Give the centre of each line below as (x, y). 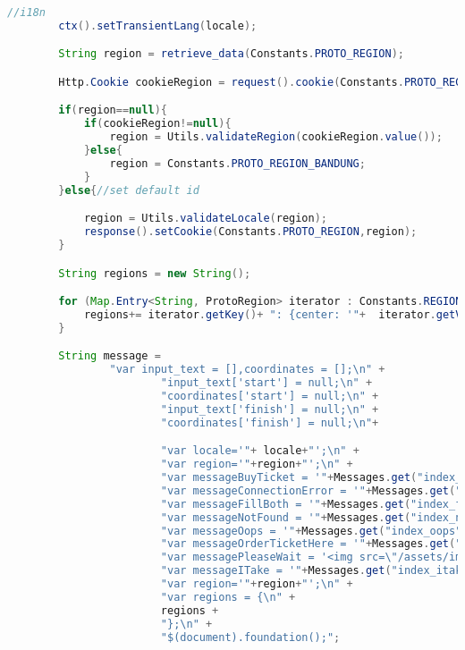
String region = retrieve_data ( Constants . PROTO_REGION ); (231, 54)
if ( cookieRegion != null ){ (157, 124)
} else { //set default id (129, 190)
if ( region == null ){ (113, 110)
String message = (110, 356)
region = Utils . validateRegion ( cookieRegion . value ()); (276, 137)
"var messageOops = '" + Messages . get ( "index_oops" (311, 531)
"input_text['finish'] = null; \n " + (270, 409)
